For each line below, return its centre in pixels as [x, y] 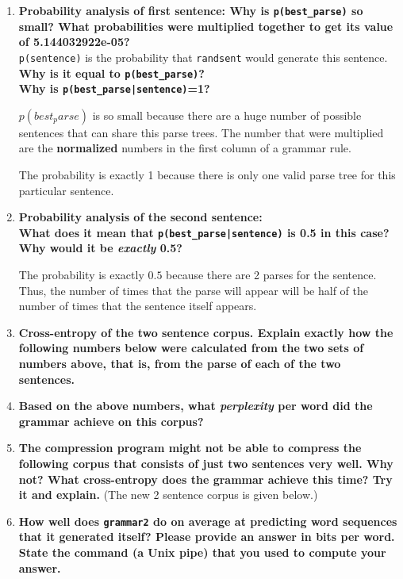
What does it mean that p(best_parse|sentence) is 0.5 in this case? [204, 232]
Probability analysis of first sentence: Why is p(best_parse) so [191, 10]
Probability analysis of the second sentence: [140, 217]
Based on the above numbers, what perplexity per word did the [196, 406]
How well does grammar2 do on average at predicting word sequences [208, 521]
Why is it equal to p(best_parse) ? [111, 73]
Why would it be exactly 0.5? [100, 248]
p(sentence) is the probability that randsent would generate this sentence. [203, 57]
